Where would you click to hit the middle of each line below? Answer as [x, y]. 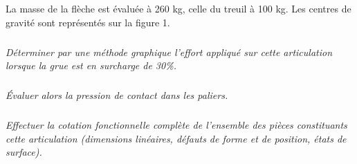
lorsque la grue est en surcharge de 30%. [91, 65]
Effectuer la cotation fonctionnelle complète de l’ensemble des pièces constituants [176, 125]
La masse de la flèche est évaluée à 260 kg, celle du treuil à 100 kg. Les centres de [178, 8]
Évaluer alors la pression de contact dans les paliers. [117, 95]
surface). [24, 152]
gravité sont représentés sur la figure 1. [88, 22]
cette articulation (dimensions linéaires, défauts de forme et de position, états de [176, 138]
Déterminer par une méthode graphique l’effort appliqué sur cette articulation [169, 52]
